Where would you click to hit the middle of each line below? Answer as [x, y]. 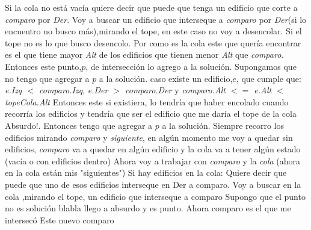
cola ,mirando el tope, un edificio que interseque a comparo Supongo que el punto [155, 196]
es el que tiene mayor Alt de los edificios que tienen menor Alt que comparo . [144, 54]
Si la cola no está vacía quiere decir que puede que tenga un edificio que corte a [151, 7]
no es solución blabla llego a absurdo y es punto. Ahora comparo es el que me [148, 208]
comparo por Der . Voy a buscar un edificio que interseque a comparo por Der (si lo [156, 19]
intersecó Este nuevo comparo [60, 219]
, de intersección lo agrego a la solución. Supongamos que [191, 66]
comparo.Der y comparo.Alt [175, 90]
